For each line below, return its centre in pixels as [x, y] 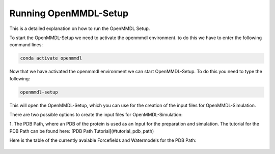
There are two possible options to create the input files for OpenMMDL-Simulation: [96, 115]
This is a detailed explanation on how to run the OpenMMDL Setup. [80, 28]
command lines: [26, 45]
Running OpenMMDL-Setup [69, 13]
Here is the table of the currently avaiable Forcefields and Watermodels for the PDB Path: [103, 140]
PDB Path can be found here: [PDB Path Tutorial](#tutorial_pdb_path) [82, 131]
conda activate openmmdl [51, 58]
